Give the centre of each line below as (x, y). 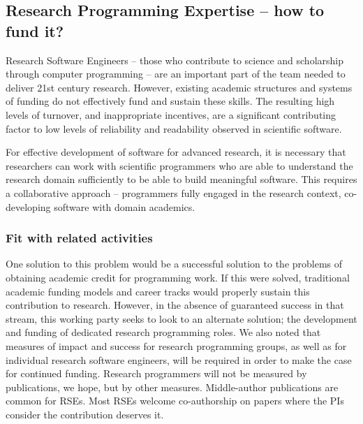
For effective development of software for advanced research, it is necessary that (176, 152)
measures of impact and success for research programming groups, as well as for (176, 345)
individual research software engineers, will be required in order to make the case (179, 359)
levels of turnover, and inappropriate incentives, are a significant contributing (171, 114)
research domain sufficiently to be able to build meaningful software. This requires (181, 179)
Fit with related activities (79, 238)
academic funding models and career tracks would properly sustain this (158, 291)
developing (28, 206)
